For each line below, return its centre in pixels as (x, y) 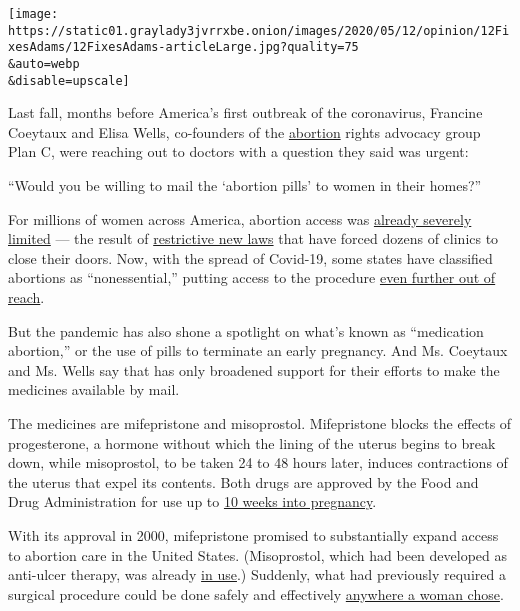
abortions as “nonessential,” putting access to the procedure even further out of (252, 277)
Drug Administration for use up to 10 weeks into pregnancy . (192, 501)
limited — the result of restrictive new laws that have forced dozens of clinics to (253, 238)
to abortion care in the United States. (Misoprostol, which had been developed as (257, 554)
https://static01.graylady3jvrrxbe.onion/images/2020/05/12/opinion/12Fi (259, 30)
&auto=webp (44, 63)
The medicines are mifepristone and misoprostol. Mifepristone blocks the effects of (260, 423)
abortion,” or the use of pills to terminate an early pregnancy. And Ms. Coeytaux (258, 350)
